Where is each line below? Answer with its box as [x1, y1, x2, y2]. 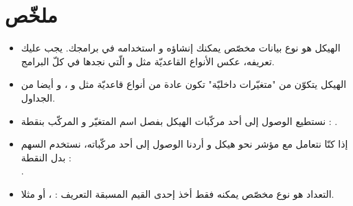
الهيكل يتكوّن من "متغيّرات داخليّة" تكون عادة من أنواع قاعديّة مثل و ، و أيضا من [21, 77, 347, 91]
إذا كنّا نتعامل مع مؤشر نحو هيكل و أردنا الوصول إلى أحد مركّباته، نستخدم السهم [21, 137, 348, 151]
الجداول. [21, 90, 56, 104]
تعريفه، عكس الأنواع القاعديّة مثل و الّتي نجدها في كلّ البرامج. [21, 54, 275, 68]
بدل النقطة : [21, 150, 71, 164]
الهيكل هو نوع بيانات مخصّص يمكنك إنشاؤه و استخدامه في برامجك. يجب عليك [21, 41, 341, 55]
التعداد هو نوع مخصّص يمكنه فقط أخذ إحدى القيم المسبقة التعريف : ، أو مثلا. [21, 186, 334, 201]
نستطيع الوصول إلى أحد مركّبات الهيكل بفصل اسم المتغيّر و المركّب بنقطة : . [21, 113, 338, 128]
